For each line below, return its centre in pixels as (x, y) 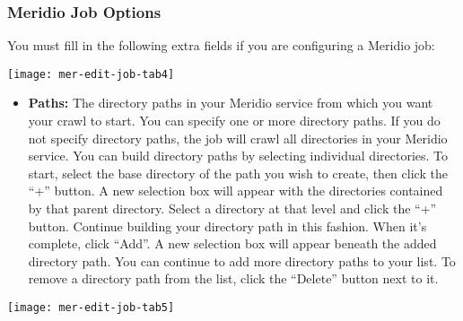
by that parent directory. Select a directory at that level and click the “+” (232, 208)
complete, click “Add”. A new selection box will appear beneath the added (232, 243)
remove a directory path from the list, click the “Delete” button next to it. (233, 278)
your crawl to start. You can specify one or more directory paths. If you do (234, 121)
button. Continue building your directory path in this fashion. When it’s (227, 226)
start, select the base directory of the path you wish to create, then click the (238, 173)
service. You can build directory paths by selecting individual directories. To (238, 156)
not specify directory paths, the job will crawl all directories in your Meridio (238, 138)
